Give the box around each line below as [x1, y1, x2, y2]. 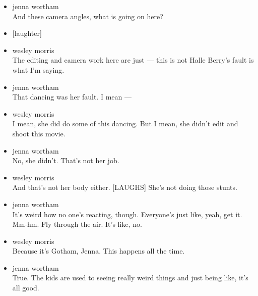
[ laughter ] [12, 28, 42, 38]
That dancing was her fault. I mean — [12, 91, 132, 102]
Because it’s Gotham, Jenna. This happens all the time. [12, 245, 185, 256]
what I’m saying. [12, 64, 64, 75]
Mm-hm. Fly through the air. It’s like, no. [12, 219, 142, 229]
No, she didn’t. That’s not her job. [12, 155, 119, 166]
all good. [12, 282, 39, 293]
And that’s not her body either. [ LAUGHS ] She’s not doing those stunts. [12, 182, 237, 192]
